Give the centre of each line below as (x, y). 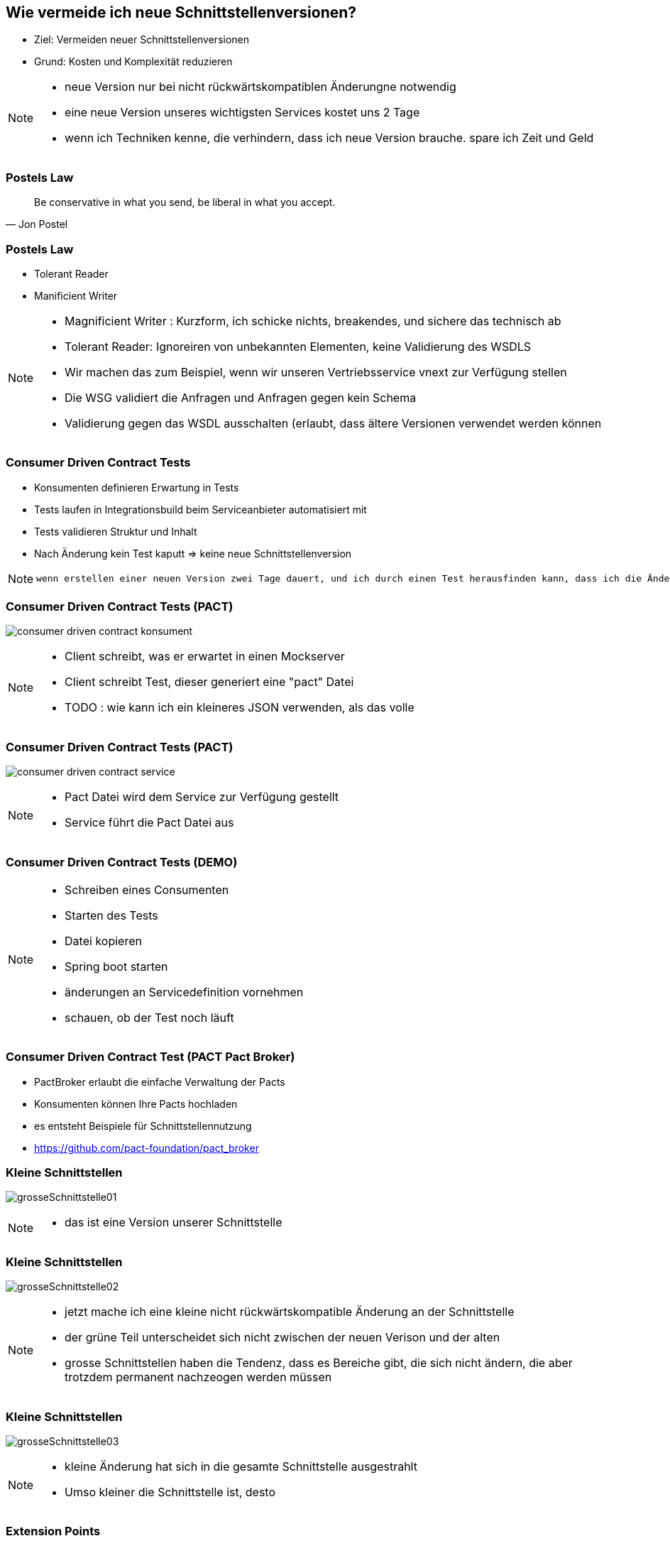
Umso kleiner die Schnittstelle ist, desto (170, 1492)
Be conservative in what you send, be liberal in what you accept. (185, 202)
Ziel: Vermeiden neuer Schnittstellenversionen (142, 40)
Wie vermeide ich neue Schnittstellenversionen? (181, 12)
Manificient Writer (76, 295)
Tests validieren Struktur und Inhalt (116, 531)
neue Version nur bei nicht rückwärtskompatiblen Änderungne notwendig (260, 87)
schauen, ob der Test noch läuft (149, 1017)
